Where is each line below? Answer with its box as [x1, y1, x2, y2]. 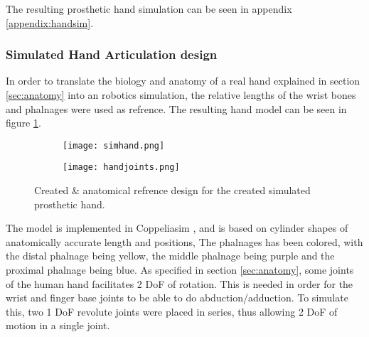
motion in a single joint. [6, 318, 110, 333]
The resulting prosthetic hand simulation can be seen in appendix [6, 1, 292, 16]
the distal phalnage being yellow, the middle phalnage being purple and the [6, 248, 335, 263]
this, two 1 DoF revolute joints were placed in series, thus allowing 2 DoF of [6, 304, 338, 319]
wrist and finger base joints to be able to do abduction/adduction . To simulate [6, 290, 348, 305]
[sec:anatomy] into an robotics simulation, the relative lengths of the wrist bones [6, 87, 356, 102]
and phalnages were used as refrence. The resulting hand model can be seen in [6, 101, 347, 116]
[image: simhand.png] [63, 140, 165, 151]
